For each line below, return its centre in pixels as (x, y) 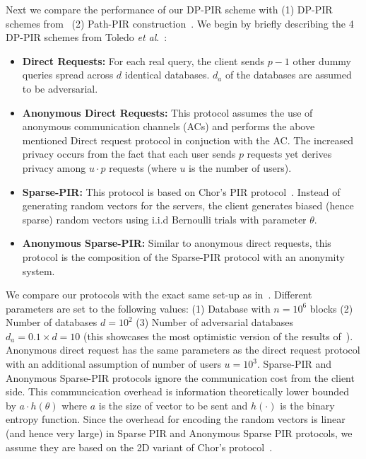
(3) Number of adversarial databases (215, 322)
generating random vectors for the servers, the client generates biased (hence (188, 205)
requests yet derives (289, 154)
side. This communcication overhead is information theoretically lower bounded (178, 391)
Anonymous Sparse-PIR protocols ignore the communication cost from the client (180, 377)
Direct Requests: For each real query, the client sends (143, 60)
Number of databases (52, 322)
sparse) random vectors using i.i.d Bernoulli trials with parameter (164, 219)
